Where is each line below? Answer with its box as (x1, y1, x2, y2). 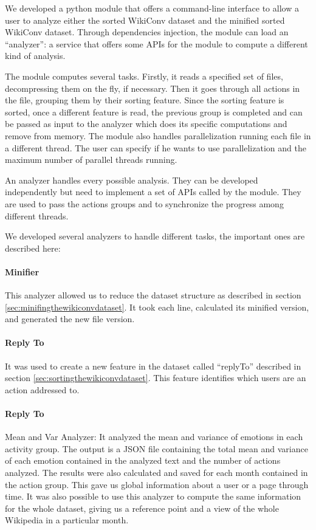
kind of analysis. (5, 49, 66, 62)
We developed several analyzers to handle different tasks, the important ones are (5, 230, 305, 243)
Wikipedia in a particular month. (5, 514, 129, 526)
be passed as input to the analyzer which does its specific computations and (5, 117, 287, 130)
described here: (5, 241, 61, 254)
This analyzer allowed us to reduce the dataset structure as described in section (5, 289, 301, 301)
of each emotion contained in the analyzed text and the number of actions (5, 454, 281, 467)
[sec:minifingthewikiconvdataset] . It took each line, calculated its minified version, (5, 300, 309, 313)
